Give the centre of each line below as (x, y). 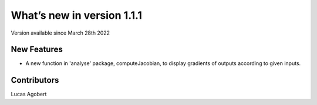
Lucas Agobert (29, 94)
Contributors (35, 80)
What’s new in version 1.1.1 (76, 15)
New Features (37, 50)
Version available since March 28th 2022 (60, 33)
